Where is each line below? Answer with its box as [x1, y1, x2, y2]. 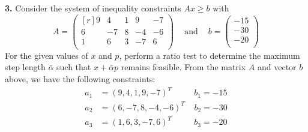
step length [5, 61, 46, 73]
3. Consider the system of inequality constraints [5, 2, 181, 14]
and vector [257, 61, 297, 73]
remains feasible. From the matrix [121, 61, 246, 73]
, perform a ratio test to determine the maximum [119, 49, 300, 61]
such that [56, 61, 91, 73]
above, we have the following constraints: [5, 72, 156, 85]
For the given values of [5, 49, 88, 61]
